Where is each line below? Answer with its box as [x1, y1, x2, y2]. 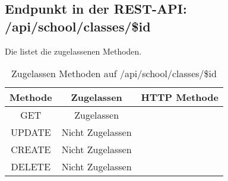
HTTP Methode [141, 90, 218, 104]
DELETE [11, 160, 51, 174]
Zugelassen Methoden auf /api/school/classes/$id [11, 66, 217, 81]
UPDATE [10, 125, 51, 139]
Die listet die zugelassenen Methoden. [5, 45, 142, 57]
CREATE [11, 142, 51, 157]
